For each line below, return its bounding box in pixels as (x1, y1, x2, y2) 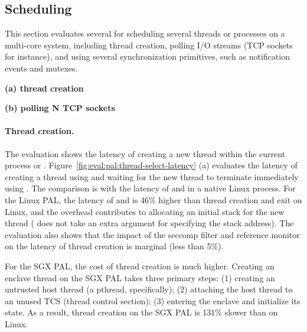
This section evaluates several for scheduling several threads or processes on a (5, 27, 285, 40)
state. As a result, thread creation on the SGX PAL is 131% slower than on (5, 306, 278, 318)
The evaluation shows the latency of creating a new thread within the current (5, 147, 286, 160)
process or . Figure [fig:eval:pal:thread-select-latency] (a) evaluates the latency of (5, 159, 298, 171)
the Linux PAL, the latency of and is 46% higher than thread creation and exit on (5, 193, 302, 206)
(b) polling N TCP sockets (5, 102, 115, 114)
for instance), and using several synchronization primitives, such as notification (5, 50, 290, 63)
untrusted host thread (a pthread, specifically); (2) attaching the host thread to (5, 283, 293, 295)
